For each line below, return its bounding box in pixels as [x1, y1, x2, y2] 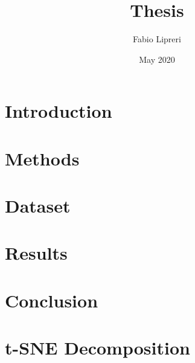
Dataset [5, 193, 71, 218]
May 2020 [139, 53, 175, 65]
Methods [5, 146, 80, 170]
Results [5, 240, 68, 265]
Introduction [5, 98, 112, 123]
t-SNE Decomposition [5, 335, 190, 360]
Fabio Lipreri [133, 33, 181, 45]
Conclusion [5, 288, 98, 312]
